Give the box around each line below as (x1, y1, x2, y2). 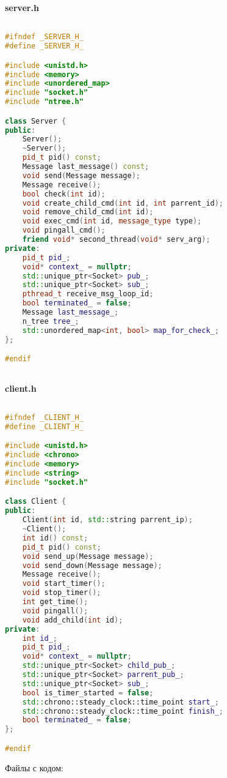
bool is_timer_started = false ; (22, 688, 154, 697)
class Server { (5, 116, 67, 125)
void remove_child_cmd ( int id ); (22, 208, 154, 217)
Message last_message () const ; (22, 162, 150, 171)
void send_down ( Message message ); (22, 561, 162, 570)
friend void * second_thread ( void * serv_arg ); (22, 235, 211, 244)
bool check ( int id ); (22, 189, 106, 198)
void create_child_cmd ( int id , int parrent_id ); (22, 198, 224, 208)
